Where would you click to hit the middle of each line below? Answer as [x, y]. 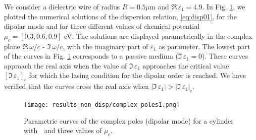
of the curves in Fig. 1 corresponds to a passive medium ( [91, 56]
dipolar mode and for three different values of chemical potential [102, 26]
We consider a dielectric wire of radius [62, 6]
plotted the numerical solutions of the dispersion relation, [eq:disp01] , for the [120, 16]
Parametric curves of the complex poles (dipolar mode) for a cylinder [129, 120]
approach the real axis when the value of [66, 65]
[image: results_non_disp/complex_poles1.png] [102, 105]
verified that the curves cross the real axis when [77, 86]
